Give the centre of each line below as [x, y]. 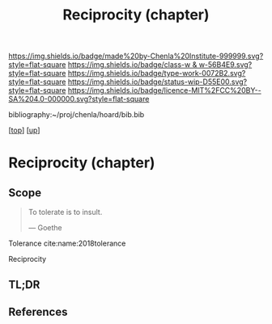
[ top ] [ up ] [24, 130]
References [38, 311]
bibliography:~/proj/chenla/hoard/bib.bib [76, 115]
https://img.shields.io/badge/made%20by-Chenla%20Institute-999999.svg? [136, 56]
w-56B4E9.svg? [225, 65]
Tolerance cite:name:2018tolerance [67, 243]
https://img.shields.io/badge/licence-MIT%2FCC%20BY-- [164, 90]
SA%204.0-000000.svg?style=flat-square [79, 99]
